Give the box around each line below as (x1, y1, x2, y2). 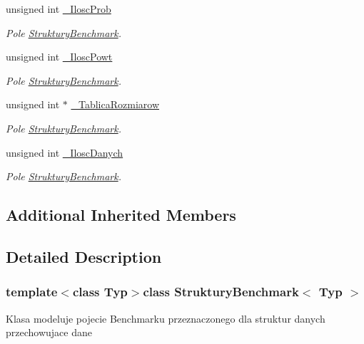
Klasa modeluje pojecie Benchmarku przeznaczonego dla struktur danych (6, 311, 325, 325)
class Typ (72, 283, 128, 301)
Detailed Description (6, 245, 162, 267)
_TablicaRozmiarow (71, 97, 160, 112)
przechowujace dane (6, 325, 92, 340)
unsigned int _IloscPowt (6, 49, 113, 64)
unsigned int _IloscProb (6, 1, 111, 16)
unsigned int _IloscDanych (6, 145, 123, 160)
